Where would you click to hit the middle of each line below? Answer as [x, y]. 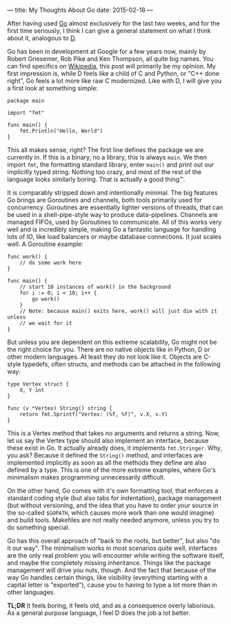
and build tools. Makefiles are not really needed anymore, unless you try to [113, 520]
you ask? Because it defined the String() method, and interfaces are [105, 455]
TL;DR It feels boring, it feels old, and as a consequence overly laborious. [111, 605]
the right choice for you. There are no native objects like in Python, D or [109, 349]
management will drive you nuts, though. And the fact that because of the [112, 570]
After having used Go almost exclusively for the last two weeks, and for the [114, 23]
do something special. [39, 527]
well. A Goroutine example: [46, 244]
